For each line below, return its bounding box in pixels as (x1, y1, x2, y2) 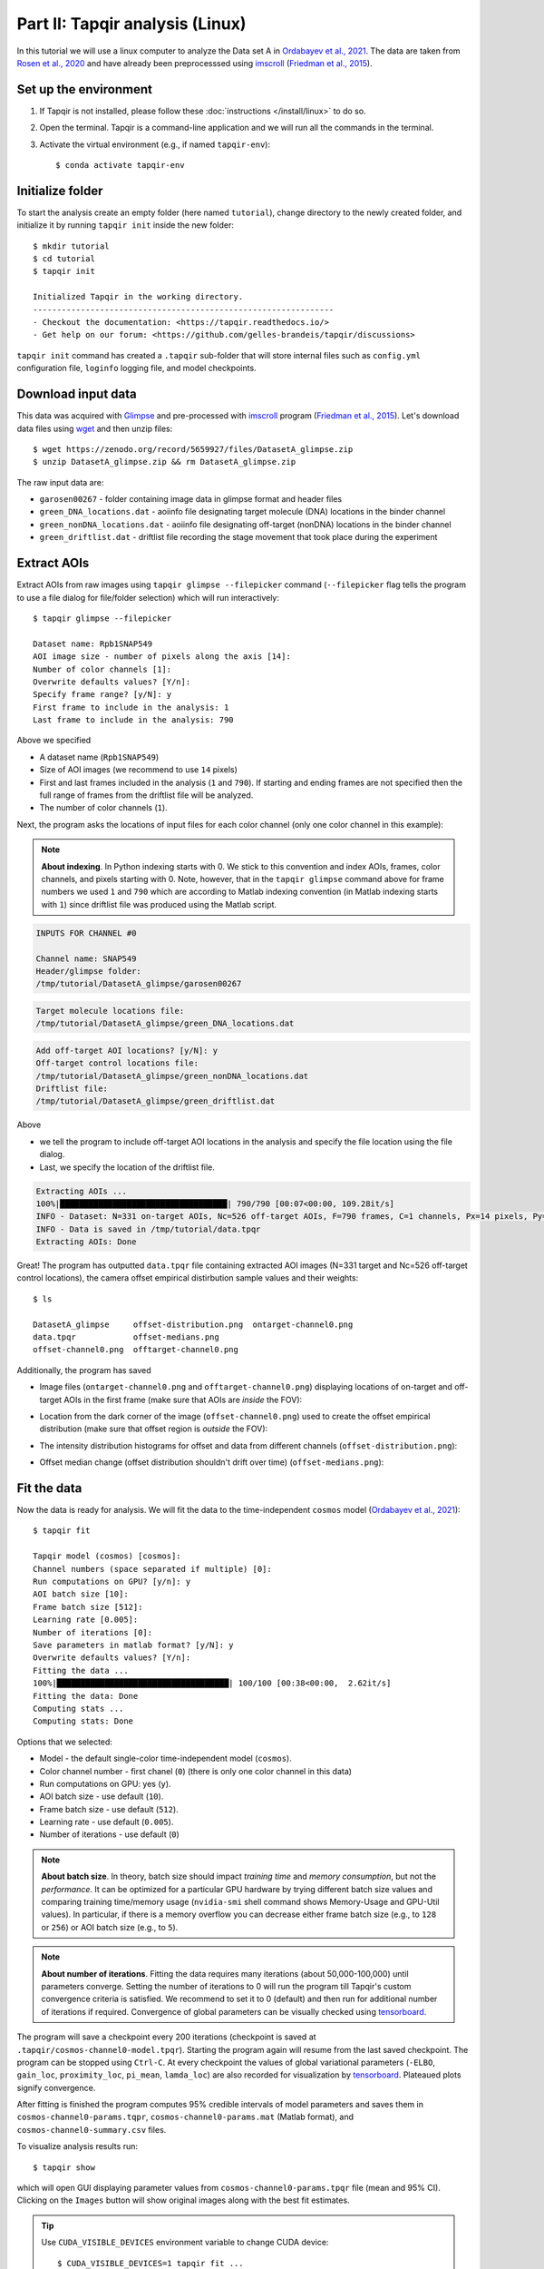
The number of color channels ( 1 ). (39, 802, 168, 813)
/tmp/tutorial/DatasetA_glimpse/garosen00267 (35, 978, 242, 989)
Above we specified (16, 735, 92, 746)
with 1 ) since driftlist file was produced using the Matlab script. (41, 899, 277, 909)
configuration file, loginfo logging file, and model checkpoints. (16, 363, 257, 374)
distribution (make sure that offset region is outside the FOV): (39, 1423, 268, 1434)
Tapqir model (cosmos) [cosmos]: (33, 1551, 181, 1561)
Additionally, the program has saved (16, 1364, 151, 1375)
